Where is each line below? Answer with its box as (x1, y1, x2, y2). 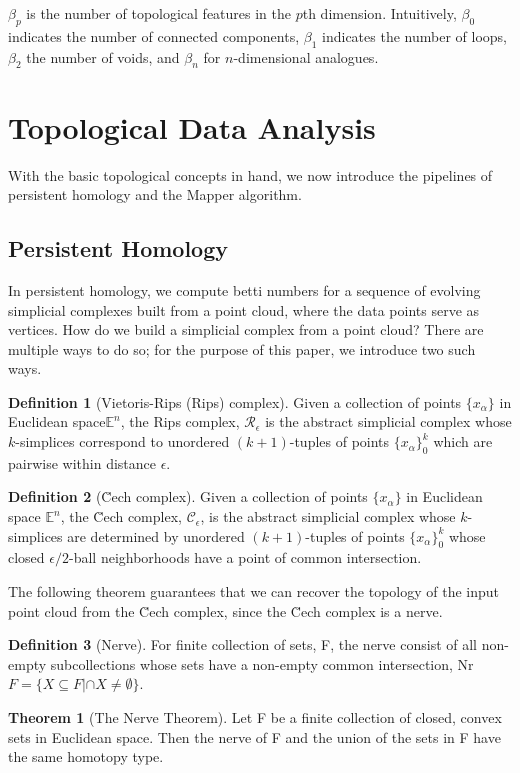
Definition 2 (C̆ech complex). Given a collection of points (8, 486, 368, 507)
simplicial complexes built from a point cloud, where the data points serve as (8, 299, 480, 320)
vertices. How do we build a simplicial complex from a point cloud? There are (8, 319, 484, 340)
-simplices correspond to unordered (15, 431, 230, 452)
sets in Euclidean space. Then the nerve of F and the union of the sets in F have (8, 726, 501, 747)
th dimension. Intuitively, (302, 3, 457, 23)
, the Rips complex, (120, 411, 240, 432)
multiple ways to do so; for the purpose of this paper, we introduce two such (8, 338, 476, 359)
